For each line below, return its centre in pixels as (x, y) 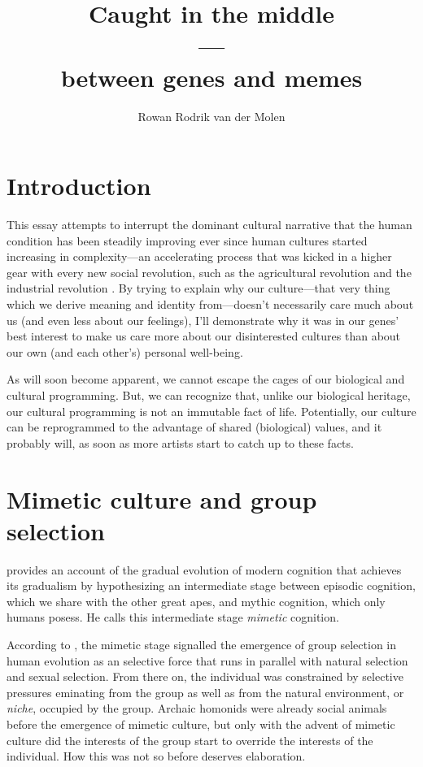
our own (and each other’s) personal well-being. (125, 351)
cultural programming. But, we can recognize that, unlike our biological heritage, (209, 394)
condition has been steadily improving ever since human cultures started (187, 240)
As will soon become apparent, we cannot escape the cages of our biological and (206, 379)
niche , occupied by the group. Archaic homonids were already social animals (197, 708)
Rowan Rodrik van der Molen (211, 116)
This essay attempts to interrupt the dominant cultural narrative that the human (209, 225)
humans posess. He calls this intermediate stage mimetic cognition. (173, 617)
